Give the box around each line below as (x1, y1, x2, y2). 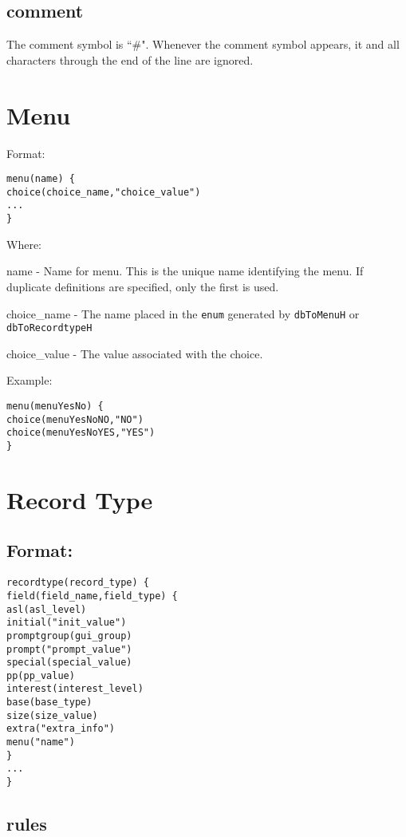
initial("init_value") (6, 617, 127, 629)
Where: (6, 235, 41, 252)
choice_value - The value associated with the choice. (6, 345, 263, 361)
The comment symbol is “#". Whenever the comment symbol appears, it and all (6, 36, 400, 53)
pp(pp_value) (6, 669, 75, 681)
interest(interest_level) (6, 683, 144, 695)
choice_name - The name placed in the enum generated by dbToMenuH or (6, 305, 360, 322)
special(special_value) (6, 657, 132, 669)
